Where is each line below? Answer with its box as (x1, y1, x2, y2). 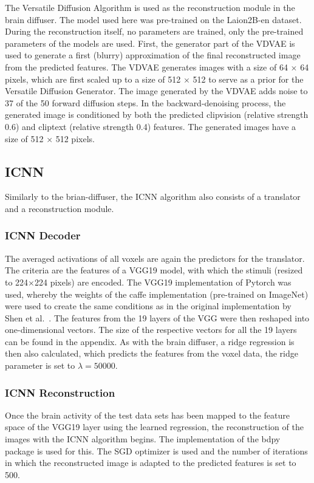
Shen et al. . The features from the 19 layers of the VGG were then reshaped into (5, 311, 310, 324)
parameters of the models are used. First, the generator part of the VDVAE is (5, 36, 295, 49)
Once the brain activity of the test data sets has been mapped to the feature (5, 408, 290, 421)
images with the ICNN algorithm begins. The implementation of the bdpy (5, 433, 281, 445)
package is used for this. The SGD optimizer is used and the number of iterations (5, 444, 308, 457)
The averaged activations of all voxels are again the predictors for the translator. (5, 252, 305, 264)
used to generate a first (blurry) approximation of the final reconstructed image (5, 49, 301, 61)
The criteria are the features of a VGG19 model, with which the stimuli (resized (5, 264, 303, 276)
